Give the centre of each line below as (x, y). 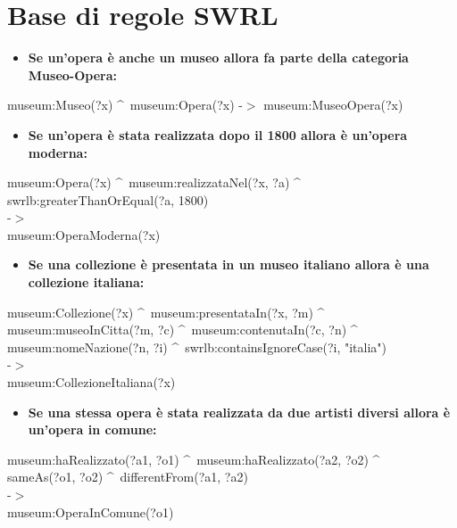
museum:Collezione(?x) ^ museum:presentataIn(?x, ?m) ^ (166, 312)
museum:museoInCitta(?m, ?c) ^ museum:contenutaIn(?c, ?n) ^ (183, 330)
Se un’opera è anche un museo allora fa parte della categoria (218, 58)
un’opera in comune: (92, 429)
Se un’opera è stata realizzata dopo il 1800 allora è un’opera (218, 134)
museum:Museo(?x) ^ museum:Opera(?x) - (125, 105)
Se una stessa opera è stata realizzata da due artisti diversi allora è (239, 412)
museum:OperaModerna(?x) (84, 234)
